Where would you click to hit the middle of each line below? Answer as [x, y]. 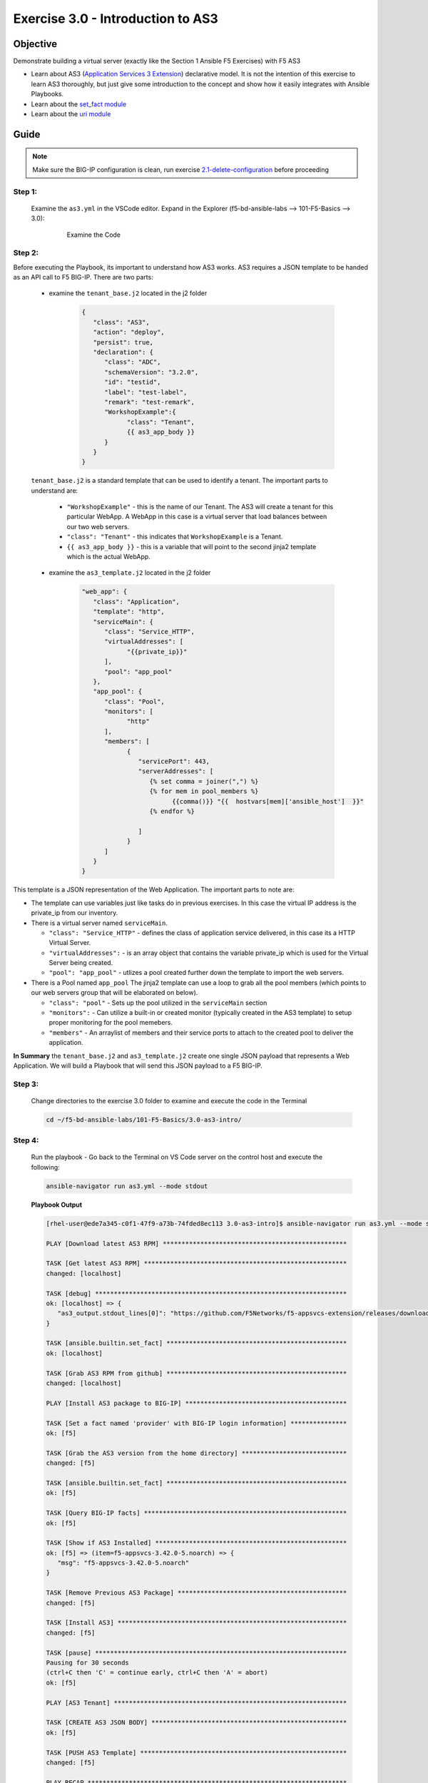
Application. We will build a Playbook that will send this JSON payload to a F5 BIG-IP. [138, 1066]
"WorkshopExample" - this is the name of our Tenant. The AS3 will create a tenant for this [200, 507]
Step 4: [26, 1140]
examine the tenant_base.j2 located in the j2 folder [128, 293]
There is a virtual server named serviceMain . [99, 923]
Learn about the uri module [71, 114]
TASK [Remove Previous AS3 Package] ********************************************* [197, 1593]
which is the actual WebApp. [109, 557]
